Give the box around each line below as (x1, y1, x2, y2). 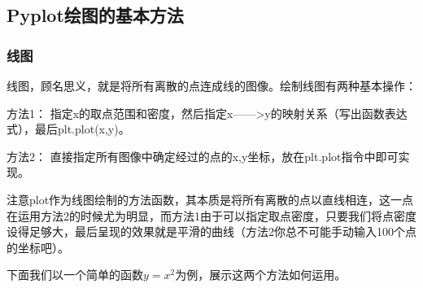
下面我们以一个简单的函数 (7, 266, 143, 283)
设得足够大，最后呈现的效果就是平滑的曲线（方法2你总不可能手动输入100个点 (7, 223, 416, 240)
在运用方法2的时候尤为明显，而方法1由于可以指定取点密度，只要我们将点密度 (7, 207, 416, 224)
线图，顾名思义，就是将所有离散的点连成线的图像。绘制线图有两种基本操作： (7, 77, 416, 94)
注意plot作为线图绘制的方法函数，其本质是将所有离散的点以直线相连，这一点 (7, 190, 414, 207)
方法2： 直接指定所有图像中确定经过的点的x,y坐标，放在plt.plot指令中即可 (7, 147, 399, 164)
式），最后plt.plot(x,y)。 (7, 120, 130, 137)
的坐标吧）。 (7, 238, 69, 255)
